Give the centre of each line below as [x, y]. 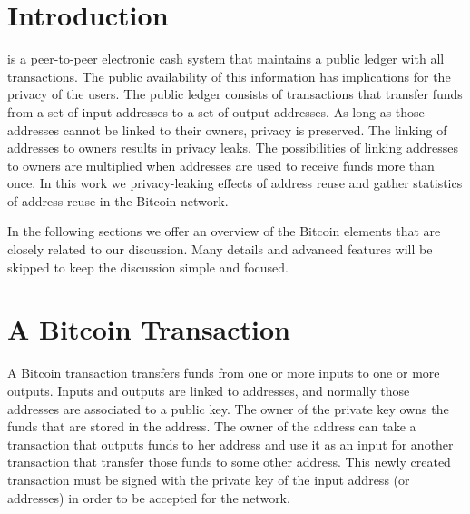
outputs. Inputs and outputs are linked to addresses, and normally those [209, 390]
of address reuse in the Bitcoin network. [118, 200]
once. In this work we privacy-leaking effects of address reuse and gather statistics [235, 183]
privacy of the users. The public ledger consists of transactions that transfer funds [235, 94]
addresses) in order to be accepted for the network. [149, 497]
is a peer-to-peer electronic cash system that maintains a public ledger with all [226, 59]
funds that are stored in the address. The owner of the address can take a [212, 426]
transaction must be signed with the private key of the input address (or [209, 479]
